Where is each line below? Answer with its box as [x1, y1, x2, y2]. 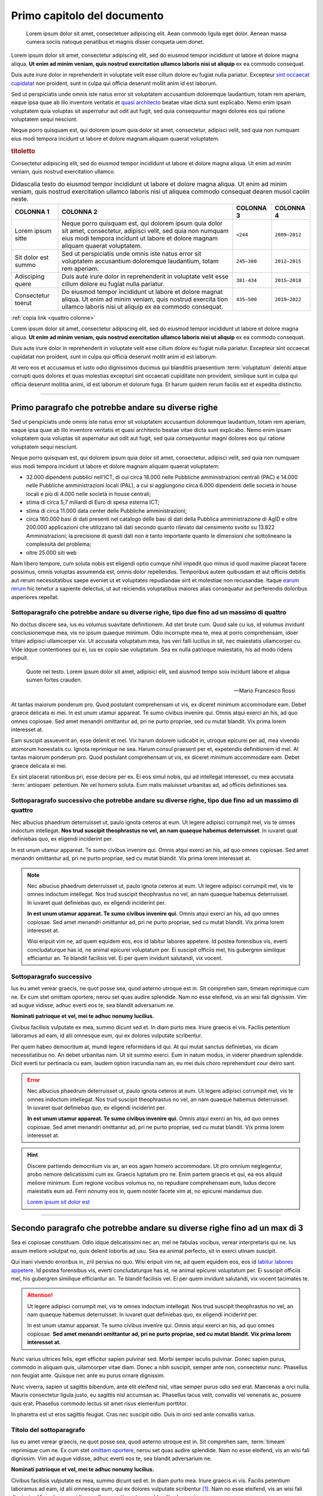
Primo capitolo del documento [11, 9, 164, 22]
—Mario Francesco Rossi [233, 687, 295, 694]
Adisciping [14, 272, 45, 281]
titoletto [11, 147, 35, 155]
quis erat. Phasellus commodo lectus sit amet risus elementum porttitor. [11, 1400, 188, 1407]
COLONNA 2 [62, 208, 98, 216]
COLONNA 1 [14, 208, 50, 216]
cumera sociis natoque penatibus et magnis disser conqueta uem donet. [26, 38, 205, 45]
